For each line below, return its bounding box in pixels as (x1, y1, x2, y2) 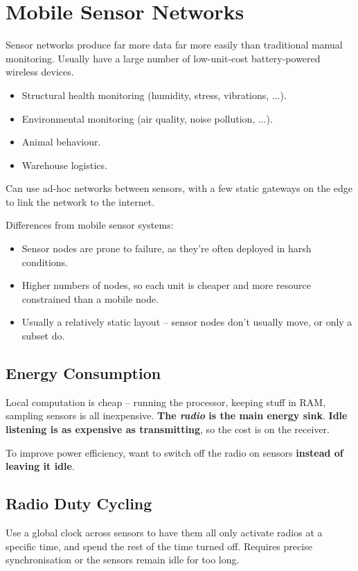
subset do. (21, 328, 65, 343)
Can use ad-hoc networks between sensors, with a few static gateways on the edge (6, 181, 353, 195)
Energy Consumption (6, 362, 161, 384)
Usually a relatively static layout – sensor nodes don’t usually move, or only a (21, 315, 352, 329)
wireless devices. (6, 64, 74, 79)
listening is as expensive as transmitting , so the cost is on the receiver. (6, 422, 330, 437)
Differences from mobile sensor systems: (6, 218, 174, 232)
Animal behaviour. (21, 134, 101, 149)
